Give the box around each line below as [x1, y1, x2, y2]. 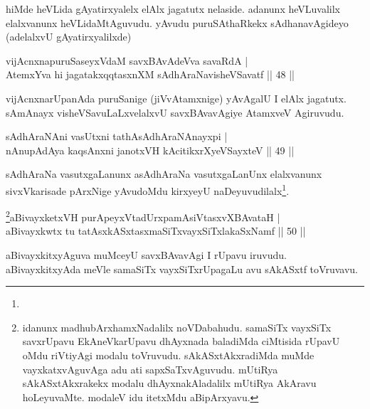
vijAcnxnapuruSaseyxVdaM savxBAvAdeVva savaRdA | [6, 53, 248, 68]
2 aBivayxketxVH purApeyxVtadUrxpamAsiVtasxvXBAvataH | [6, 208, 280, 224]
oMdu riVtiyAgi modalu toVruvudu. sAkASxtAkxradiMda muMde [22, 348, 314, 362]
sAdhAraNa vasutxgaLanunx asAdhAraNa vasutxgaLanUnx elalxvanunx [6, 166, 322, 181]
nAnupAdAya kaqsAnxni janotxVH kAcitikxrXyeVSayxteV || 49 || [6, 142, 295, 157]
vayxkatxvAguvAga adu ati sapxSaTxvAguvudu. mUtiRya [22, 361, 278, 376]
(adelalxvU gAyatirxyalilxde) [6, 29, 132, 44]
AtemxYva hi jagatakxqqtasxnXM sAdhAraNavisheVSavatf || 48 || [6, 67, 295, 82]
